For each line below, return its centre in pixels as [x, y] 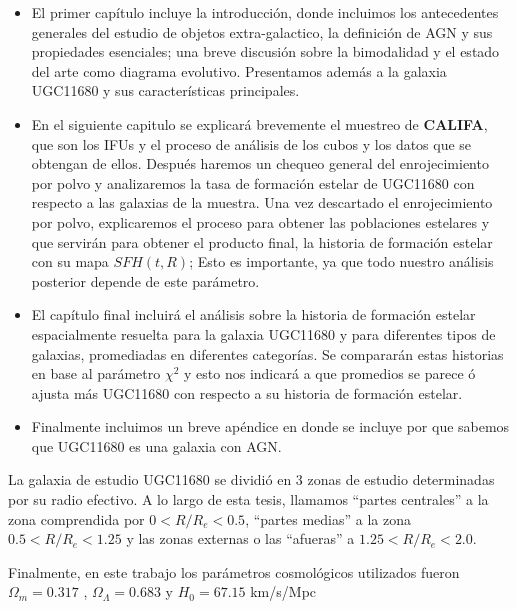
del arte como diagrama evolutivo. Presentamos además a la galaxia [239, 70]
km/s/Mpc [283, 591]
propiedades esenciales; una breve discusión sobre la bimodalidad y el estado [265, 51]
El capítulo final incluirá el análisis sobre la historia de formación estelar [253, 314]
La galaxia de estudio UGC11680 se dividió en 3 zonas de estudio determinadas [251, 479]
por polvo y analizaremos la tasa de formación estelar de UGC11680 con [253, 182]
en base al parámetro [96, 373]
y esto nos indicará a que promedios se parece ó [330, 373]
